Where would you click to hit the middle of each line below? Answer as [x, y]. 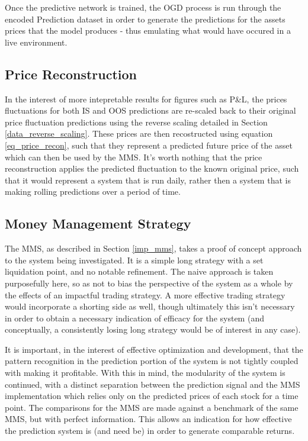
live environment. [36, 42]
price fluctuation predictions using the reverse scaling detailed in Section [136, 122]
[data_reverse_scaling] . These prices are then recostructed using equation [139, 133]
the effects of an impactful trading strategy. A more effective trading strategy [145, 294]
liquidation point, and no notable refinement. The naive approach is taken [139, 271]
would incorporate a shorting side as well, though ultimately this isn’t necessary [150, 306]
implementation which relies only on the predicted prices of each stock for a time [152, 396]
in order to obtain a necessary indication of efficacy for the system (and [134, 318]
